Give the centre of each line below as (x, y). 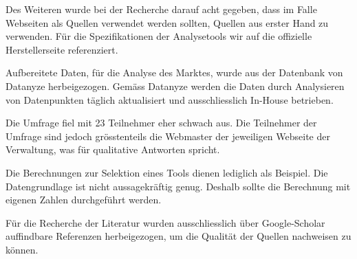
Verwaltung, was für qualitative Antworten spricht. (113, 149)
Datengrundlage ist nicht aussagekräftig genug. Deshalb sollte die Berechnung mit (178, 186)
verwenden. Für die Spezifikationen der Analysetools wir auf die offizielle (159, 36)
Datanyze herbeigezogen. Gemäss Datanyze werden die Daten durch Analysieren (175, 86)
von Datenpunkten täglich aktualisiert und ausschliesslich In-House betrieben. (170, 99)
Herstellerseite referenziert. (62, 49)
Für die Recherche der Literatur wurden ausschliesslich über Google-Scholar (165, 222)
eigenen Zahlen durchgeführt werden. (84, 200)
